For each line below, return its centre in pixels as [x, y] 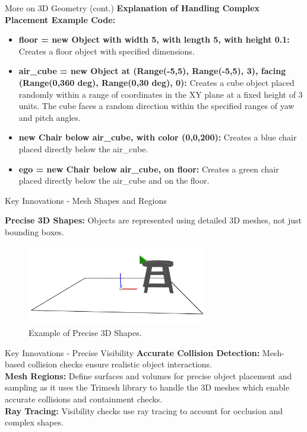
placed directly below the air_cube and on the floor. [114, 180]
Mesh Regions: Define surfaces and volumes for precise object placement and [148, 375]
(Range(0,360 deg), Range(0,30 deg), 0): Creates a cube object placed [156, 82]
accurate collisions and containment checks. [84, 399]
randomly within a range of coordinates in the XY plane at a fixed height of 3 [161, 94]
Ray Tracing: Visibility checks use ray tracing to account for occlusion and [144, 410]
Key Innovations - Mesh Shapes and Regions [86, 200]
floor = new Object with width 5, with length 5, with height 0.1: [154, 39]
